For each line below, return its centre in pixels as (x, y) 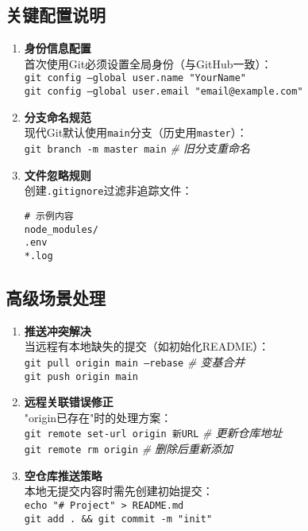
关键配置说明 (56, 15)
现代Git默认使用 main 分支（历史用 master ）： (136, 132)
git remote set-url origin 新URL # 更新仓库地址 (153, 433)
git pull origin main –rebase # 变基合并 (135, 361)
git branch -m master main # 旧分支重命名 (137, 147)
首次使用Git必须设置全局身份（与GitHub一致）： (148, 63)
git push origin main (81, 376)
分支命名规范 (58, 116)
